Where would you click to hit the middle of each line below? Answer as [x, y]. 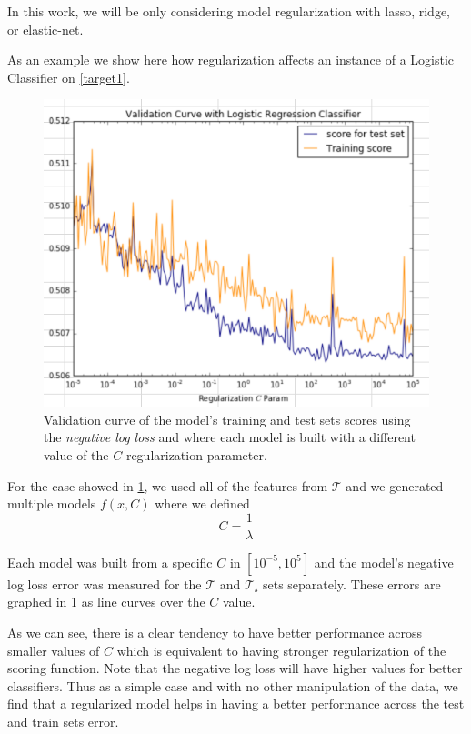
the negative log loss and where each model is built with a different [230, 437]
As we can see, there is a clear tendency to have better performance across [215, 633]
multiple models [52, 503]
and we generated [395, 485]
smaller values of [54, 650]
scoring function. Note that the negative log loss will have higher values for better [235, 668]
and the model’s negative [384, 562]
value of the [76, 455]
